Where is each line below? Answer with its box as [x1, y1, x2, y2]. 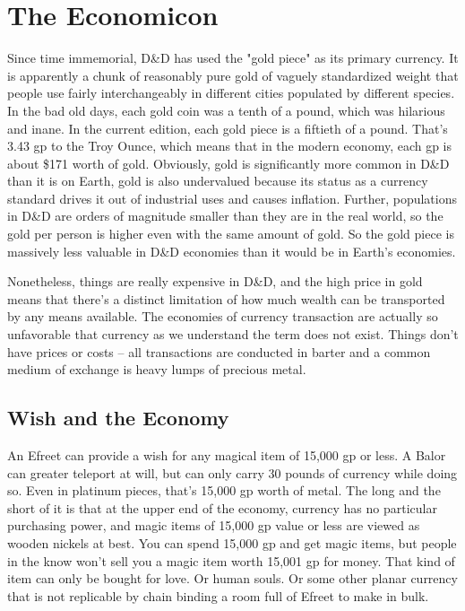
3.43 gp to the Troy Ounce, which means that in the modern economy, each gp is [7, 136, 452, 155]
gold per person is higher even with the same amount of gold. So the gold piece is [7, 224, 454, 243]
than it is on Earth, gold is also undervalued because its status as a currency [7, 171, 428, 190]
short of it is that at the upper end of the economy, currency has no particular [7, 498, 437, 517]
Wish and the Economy [7, 404, 229, 432]
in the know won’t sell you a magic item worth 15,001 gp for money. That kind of [7, 551, 455, 570]
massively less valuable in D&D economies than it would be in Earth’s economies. [7, 241, 456, 260]
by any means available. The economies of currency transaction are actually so [7, 307, 438, 326]
